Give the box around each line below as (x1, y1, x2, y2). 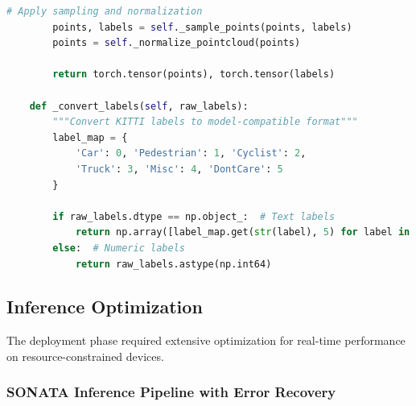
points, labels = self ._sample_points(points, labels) (52, 21, 352, 33)
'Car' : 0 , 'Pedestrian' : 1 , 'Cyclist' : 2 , (75, 147, 307, 159)
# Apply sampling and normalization (6, 6, 203, 17)
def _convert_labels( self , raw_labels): (29, 100, 249, 112)
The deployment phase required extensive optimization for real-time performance (6, 332, 406, 349)
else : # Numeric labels (52, 242, 185, 254)
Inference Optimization (6, 294, 203, 319)
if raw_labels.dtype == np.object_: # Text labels (52, 210, 336, 222)
